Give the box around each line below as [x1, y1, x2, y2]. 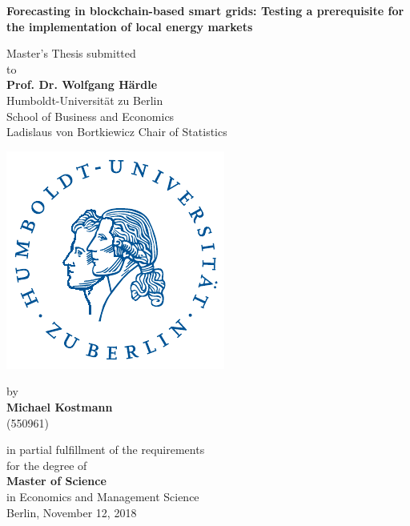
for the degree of [6, 456, 87, 473]
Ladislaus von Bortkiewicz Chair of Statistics [6, 123, 227, 140]
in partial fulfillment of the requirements [6, 441, 205, 458]
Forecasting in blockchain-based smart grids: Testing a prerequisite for [6, 2, 404, 18]
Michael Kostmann [6, 398, 113, 415]
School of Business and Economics [6, 107, 175, 124]
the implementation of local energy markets [6, 18, 253, 34]
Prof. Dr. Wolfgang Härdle [6, 76, 158, 93]
